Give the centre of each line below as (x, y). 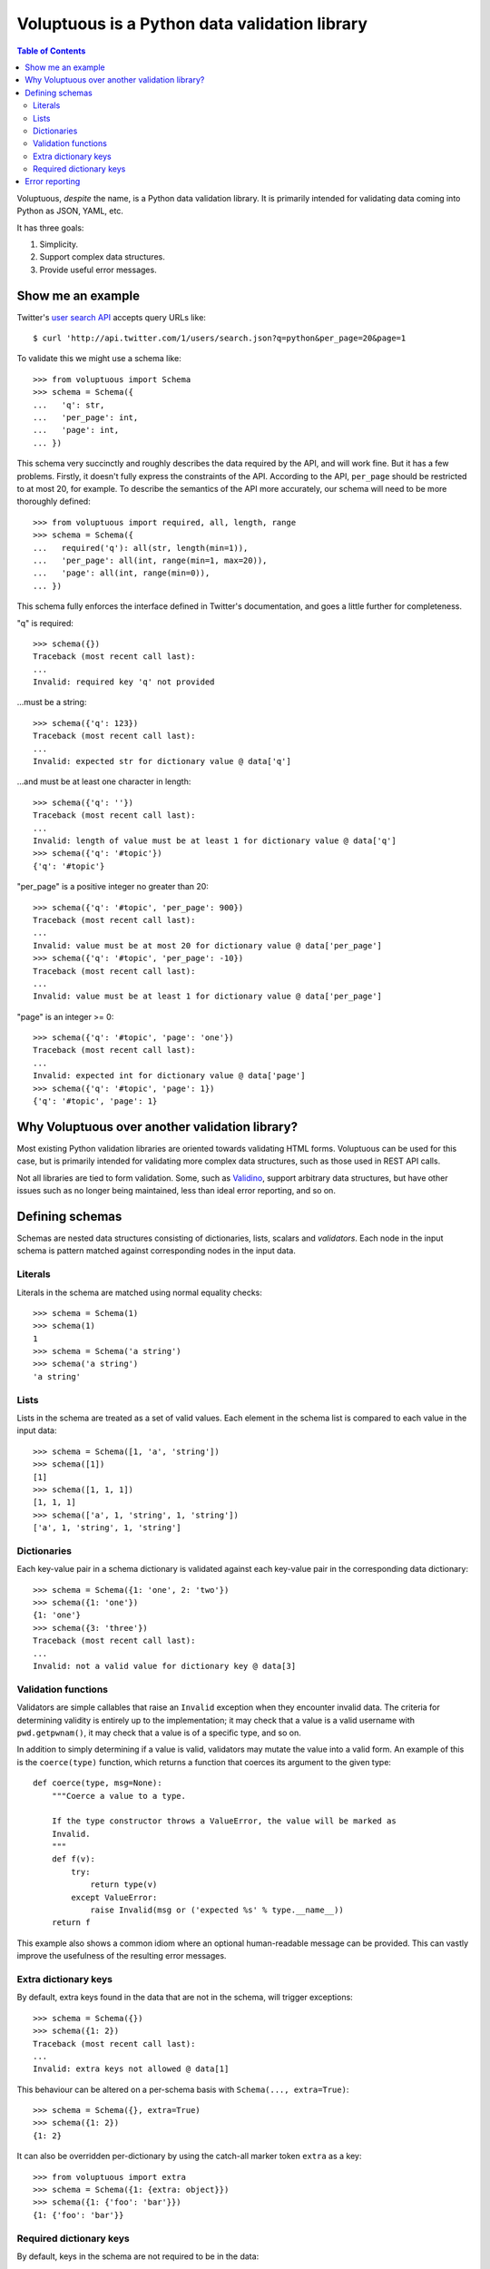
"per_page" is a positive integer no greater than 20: (113, 887)
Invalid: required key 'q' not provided (124, 682)
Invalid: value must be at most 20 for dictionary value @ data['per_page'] (208, 945)
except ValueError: (114, 1897)
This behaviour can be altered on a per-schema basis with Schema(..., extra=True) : (183, 2089)
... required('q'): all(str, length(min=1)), (141, 548)
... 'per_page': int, (86, 418)
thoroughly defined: (54, 501)
